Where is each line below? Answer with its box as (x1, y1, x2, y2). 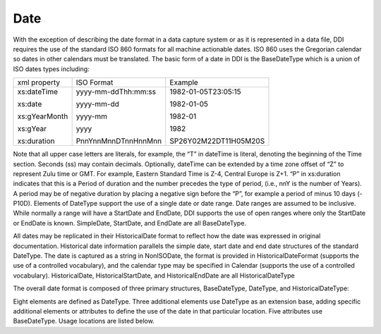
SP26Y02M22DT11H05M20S (169, 136, 265, 146)
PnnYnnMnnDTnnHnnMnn (75, 136, 162, 146)
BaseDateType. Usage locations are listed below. (13, 317, 155, 326)
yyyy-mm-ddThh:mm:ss (75, 87, 157, 97)
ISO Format (75, 78, 114, 87)
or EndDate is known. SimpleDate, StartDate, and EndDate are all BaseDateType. (13, 218, 247, 227)
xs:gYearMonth (17, 111, 68, 121)
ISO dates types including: (13, 64, 90, 73)
